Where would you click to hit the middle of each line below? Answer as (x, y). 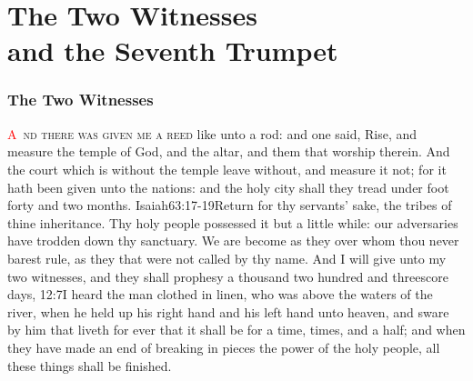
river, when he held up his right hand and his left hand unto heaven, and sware (228, 311)
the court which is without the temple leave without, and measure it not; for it (227, 169)
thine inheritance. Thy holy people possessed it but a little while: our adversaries (233, 222)
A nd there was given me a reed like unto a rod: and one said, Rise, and (212, 133)
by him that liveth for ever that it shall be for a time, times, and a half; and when (236, 330)
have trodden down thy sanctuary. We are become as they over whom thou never (233, 241)
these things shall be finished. (90, 365)
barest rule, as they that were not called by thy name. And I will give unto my (227, 258)
